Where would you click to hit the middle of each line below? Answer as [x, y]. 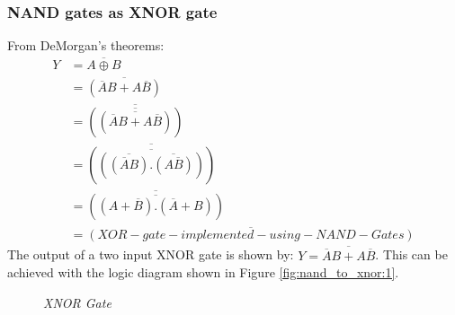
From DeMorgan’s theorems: [86, 45]
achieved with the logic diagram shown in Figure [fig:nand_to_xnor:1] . [203, 272]
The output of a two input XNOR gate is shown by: [151, 254]
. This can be [411, 254]
